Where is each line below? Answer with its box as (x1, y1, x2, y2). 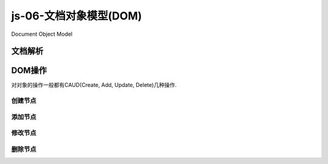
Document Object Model (11, 30, 73, 38)
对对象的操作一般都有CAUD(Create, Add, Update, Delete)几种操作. (11, 81, 177, 89)
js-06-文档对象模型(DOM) (11, 9, 142, 22)
